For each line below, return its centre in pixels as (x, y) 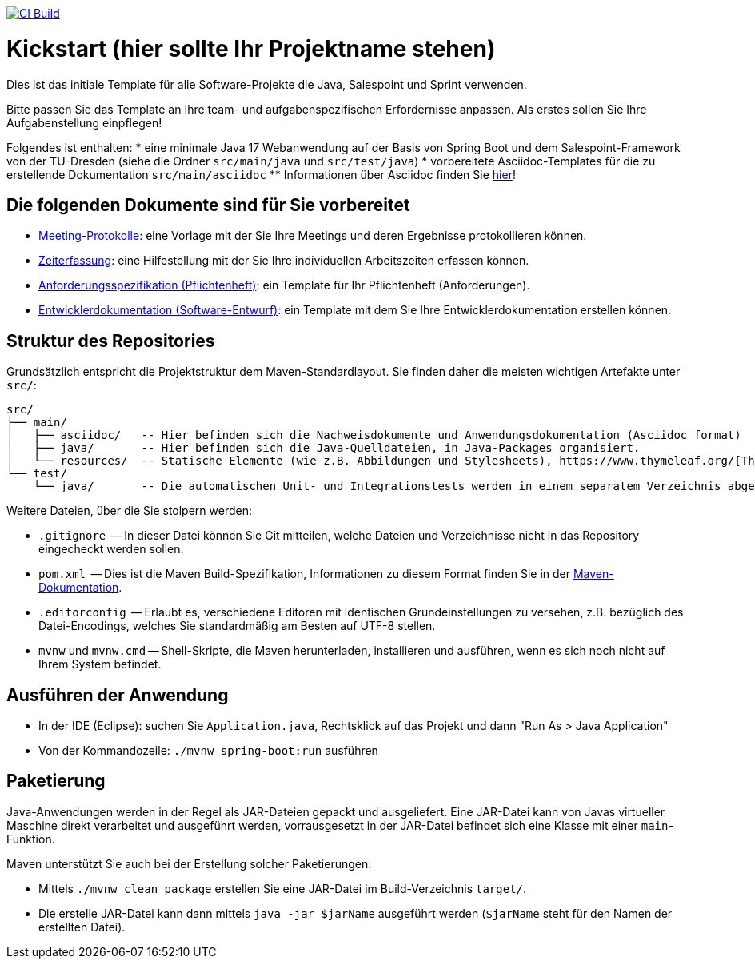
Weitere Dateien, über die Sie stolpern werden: (129, 511)
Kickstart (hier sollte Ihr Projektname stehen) (251, 48)
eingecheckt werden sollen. (111, 549)
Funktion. (31, 839)
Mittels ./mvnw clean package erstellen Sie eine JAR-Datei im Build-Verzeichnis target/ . (283, 888)
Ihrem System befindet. (100, 664)
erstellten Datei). (82, 927)
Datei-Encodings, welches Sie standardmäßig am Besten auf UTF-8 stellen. (237, 626)
